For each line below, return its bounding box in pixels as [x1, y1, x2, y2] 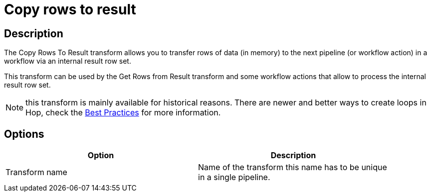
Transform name [5, 167, 67, 178]
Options [4, 127, 44, 140]
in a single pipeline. [198, 172, 270, 183]
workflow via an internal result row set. [4, 57, 131, 66]
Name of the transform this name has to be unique [198, 162, 387, 173]
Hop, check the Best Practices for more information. [25, 107, 221, 118]
